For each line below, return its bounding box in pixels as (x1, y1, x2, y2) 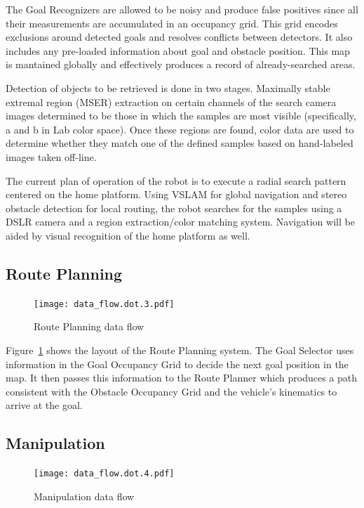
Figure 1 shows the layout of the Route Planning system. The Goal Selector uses (6, 342, 354, 357)
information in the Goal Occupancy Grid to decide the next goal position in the (6, 356, 349, 371)
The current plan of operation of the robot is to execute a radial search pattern (6, 173, 346, 188)
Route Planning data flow (34, 319, 144, 334)
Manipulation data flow (34, 488, 135, 503)
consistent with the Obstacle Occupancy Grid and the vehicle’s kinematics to (6, 384, 337, 398)
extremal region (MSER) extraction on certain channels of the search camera (6, 94, 337, 109)
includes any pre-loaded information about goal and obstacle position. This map (6, 43, 350, 58)
